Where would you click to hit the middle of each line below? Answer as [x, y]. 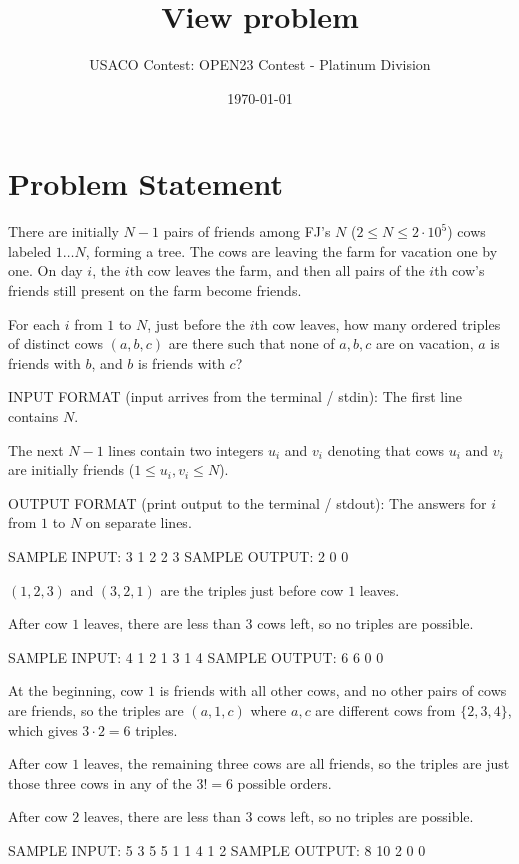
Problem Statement [145, 183]
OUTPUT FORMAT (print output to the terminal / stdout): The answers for [247, 502]
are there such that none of [251, 343]
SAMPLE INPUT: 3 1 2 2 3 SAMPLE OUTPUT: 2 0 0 [178, 555]
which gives [43, 729]
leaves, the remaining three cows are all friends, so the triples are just [296, 763]
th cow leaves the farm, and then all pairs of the [277, 270]
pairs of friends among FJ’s [247, 231]
